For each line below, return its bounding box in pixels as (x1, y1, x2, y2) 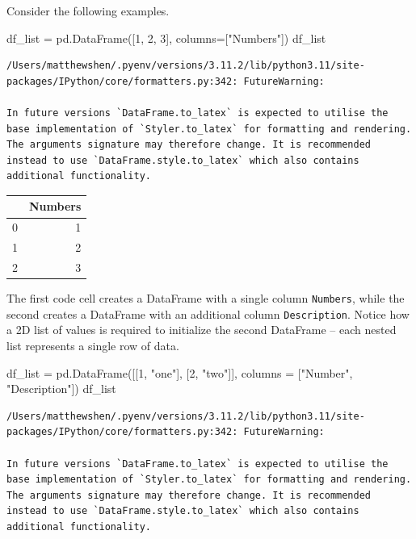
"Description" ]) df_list (6, 380, 116, 397)
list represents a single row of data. (6, 336, 179, 353)
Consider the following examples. (6, 2, 170, 19)
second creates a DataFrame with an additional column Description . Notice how (6, 305, 410, 322)
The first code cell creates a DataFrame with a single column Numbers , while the (6, 290, 405, 307)
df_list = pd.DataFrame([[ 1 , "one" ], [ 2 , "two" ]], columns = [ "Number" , (6, 364, 353, 381)
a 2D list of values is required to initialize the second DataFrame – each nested (6, 321, 397, 338)
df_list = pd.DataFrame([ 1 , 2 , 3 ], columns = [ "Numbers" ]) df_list (6, 29, 326, 46)
